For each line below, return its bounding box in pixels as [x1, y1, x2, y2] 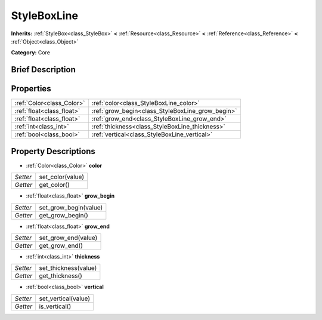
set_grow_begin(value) [39, 203, 103, 211]
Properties [11, 84, 51, 94]
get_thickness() [39, 272, 83, 280]
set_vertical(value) [39, 294, 91, 303]
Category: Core [11, 49, 51, 56]
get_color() [39, 181, 70, 189]
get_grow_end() [39, 241, 83, 250]
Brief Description [11, 64, 76, 75]
